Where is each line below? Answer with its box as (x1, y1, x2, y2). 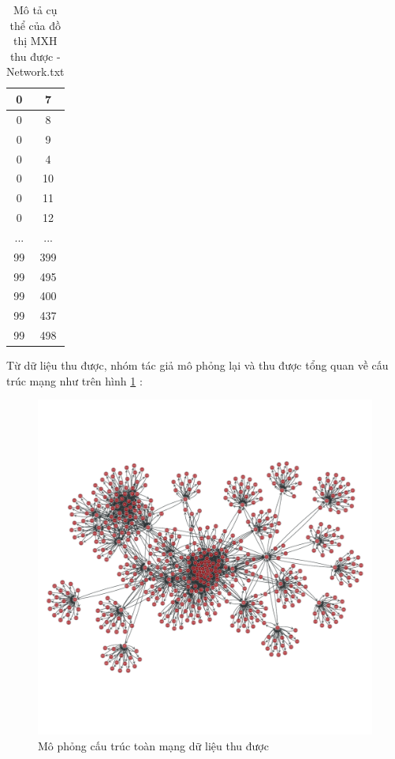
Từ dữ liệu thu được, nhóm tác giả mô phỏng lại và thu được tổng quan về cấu (6, 357, 389, 374)
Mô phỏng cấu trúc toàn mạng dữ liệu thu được (38, 737, 269, 753)
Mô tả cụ (13, 2, 58, 17)
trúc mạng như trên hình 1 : (6, 372, 143, 389)
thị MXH (13, 32, 58, 49)
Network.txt (6, 63, 65, 80)
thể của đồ (9, 17, 61, 33)
